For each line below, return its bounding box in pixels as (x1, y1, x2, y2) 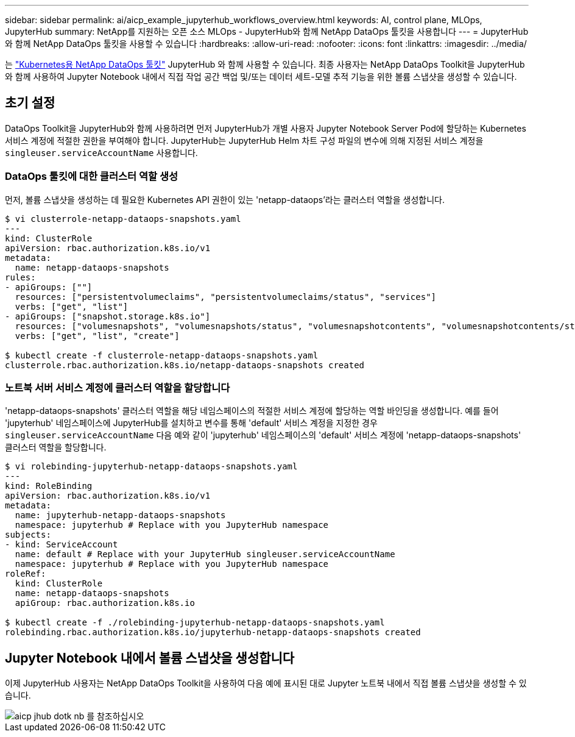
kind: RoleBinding (5, 481, 93, 491)
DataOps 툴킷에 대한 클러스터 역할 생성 (5, 170, 178, 183)
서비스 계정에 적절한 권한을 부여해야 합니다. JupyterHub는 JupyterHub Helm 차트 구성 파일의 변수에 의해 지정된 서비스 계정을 (5, 135, 484, 146)
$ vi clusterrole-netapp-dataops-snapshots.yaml (5, 213, 241, 224)
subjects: (5, 530, 51, 540)
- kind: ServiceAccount (5, 539, 118, 550)
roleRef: (5, 569, 46, 579)
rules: (5, 272, 36, 282)
